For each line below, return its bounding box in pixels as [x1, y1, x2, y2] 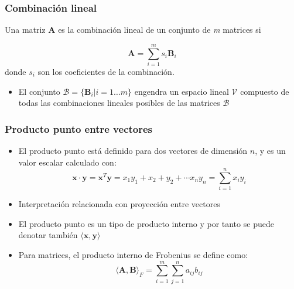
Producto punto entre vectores [5, 121, 153, 136]
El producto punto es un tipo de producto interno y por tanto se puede [18, 217, 274, 229]
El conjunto [18, 85, 60, 97]
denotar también [18, 229, 78, 241]
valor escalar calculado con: [18, 156, 117, 168]
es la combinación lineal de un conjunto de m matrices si [58, 23, 261, 36]
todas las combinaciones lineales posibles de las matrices [18, 97, 220, 109]
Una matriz [5, 23, 46, 36]
